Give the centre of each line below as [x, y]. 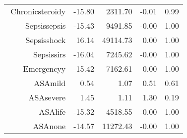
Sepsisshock [46, 40]
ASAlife [52, 112]
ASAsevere [47, 97]
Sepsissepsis [45, 25]
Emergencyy [44, 69]
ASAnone [49, 126]
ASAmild [50, 83]
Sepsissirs [49, 54]
